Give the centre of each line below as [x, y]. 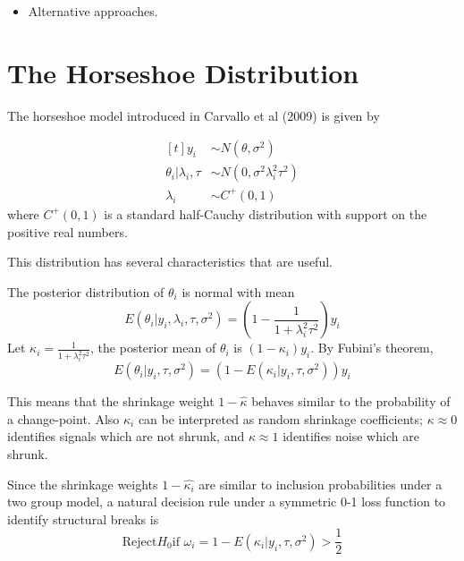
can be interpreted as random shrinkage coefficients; [280, 418]
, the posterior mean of [153, 348]
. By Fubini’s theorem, [372, 348]
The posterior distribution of [86, 291]
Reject [139, 542]
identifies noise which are [351, 436]
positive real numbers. [67, 231]
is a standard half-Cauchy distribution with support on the [266, 213]
